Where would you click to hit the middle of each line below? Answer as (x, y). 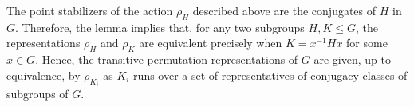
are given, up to (352, 59)
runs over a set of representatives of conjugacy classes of (270, 75)
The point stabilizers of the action (90, 10)
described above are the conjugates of (284, 10)
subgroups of (37, 94)
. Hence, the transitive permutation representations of (167, 59)
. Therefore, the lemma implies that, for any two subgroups (160, 27)
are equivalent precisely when (211, 43)
